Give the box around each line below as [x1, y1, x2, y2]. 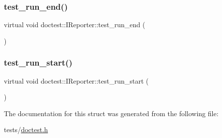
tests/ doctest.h [4, 124, 48, 135]
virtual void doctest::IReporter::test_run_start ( [4, 75, 149, 86]
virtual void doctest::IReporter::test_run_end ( [4, 19, 145, 30]
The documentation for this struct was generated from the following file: [4, 108, 219, 118]
